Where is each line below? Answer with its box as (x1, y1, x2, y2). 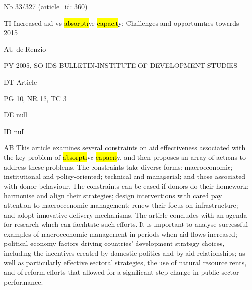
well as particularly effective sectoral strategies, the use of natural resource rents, (4, 257, 247, 268)
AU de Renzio (4, 44, 46, 54)
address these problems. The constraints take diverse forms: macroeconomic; (4, 161, 233, 172)
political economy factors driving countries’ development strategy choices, (4, 238, 225, 248)
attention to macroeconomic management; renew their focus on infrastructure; (4, 200, 238, 210)
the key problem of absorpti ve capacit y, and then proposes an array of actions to (4, 152, 246, 162)
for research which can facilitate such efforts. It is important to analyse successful (4, 219, 248, 229)
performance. (4, 276, 43, 287)
